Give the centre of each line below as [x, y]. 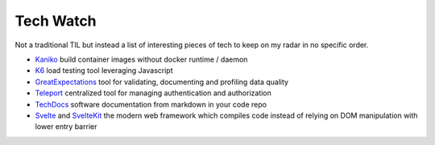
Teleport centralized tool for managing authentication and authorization [153, 93]
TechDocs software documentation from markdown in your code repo [151, 104]
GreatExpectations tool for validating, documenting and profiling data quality [162, 82]
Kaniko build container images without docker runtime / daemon [141, 59]
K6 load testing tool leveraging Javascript [104, 70]
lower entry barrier [66, 127]
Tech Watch [56, 21]
